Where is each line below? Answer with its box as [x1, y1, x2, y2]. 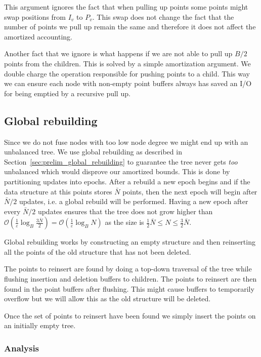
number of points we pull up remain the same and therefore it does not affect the [4, 21, 256, 32]
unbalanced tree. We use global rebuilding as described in [4, 146, 182, 157]
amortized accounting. [4, 31, 72, 42]
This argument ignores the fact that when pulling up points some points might [4, 2, 248, 12]
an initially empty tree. [4, 320, 76, 331]
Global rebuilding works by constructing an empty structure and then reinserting [4, 236, 255, 247]
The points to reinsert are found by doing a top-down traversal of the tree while [4, 263, 252, 274]
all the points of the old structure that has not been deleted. [4, 246, 191, 257]
